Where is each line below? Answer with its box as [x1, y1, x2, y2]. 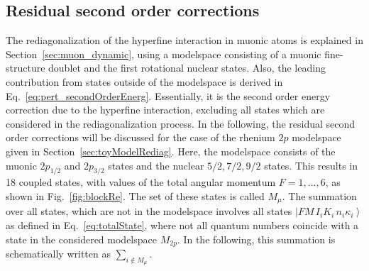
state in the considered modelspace [6, 231, 157, 246]
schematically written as [6, 246, 111, 261]
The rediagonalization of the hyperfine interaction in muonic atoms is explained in [6, 33, 363, 48]
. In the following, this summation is [177, 231, 336, 246]
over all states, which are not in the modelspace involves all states [6, 204, 292, 219]
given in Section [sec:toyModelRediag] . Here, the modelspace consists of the [6, 143, 336, 158]
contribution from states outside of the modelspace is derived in [6, 74, 283, 89]
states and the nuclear [108, 157, 204, 172]
